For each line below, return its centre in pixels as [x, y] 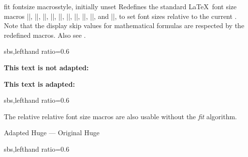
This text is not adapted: [46, 67]
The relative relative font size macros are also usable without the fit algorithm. [120, 116]
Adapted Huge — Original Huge [52, 133]
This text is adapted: [39, 84]
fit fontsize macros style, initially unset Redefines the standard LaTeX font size [120, 6]
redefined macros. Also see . [45, 35]
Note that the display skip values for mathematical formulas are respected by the [124, 25]
